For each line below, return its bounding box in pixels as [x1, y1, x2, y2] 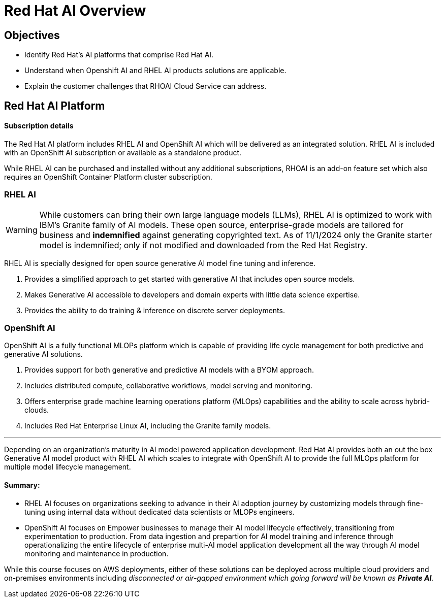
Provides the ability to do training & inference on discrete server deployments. [24, 306, 285, 315]
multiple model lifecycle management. [4, 462, 131, 472]
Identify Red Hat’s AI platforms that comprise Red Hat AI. [24, 50, 214, 59]
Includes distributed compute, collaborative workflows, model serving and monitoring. [24, 381, 312, 390]
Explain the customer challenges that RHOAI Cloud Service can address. [24, 82, 267, 91]
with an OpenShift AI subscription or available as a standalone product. [4, 148, 242, 157]
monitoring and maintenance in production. [24, 549, 169, 558]
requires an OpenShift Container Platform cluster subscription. [4, 172, 212, 181]
